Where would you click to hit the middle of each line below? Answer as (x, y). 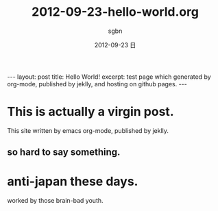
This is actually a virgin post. (90, 112)
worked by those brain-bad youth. (56, 201)
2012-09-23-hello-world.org (115, 12)
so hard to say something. (64, 152)
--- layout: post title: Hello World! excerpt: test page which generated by (109, 77)
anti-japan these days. (73, 182)
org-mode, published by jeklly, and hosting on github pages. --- (97, 84)
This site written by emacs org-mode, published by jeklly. (88, 130)
